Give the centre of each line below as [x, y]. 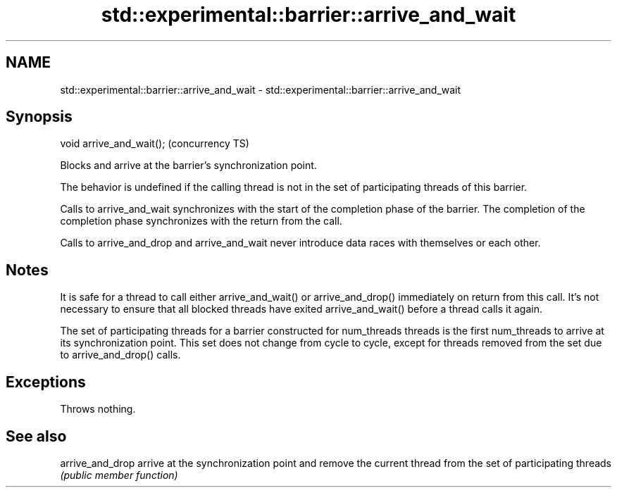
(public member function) [119, 475]
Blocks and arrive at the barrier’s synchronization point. [188, 166]
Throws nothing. [98, 409]
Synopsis [39, 117]
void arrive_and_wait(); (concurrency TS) [155, 144]
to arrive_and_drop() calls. [120, 355]
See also [36, 436]
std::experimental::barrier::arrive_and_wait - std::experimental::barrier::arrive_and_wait [261, 89]
